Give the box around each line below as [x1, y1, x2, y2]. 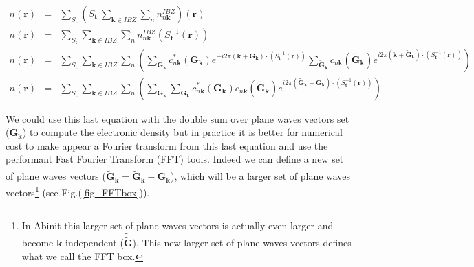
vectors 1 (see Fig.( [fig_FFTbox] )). [6, 183, 150, 199]
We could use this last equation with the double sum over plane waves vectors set [6, 111, 349, 126]
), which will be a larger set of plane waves [170, 169, 351, 183]
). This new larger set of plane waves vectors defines [132, 235, 352, 250]
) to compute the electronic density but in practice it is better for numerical [22, 125, 343, 139]
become [21, 235, 54, 250]
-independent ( [62, 235, 124, 250]
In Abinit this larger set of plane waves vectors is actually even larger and [21, 218, 334, 233]
